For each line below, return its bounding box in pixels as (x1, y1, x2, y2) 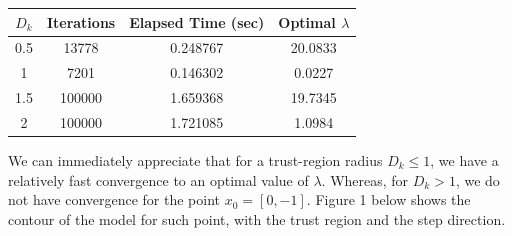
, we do (455, 169, 500, 190)
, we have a (430, 149, 499, 170)
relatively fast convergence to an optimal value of (8, 169, 309, 190)
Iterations (46, 11, 116, 32)
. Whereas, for (321, 169, 409, 190)
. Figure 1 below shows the (306, 189, 471, 210)
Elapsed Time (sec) (129, 11, 265, 32)
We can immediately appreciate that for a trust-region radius (8, 149, 383, 170)
